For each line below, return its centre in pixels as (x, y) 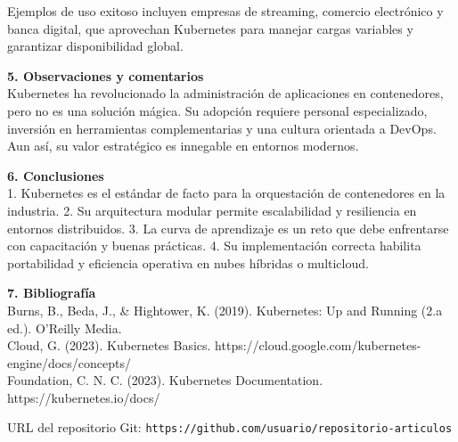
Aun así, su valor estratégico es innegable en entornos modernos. (183, 146)
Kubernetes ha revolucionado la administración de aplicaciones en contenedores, (225, 93)
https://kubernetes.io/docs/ (84, 397)
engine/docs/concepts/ (69, 362)
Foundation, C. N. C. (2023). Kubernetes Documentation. (165, 380)
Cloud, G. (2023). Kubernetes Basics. (109, 345)
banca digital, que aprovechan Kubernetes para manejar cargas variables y (210, 28)
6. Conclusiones (56, 175)
